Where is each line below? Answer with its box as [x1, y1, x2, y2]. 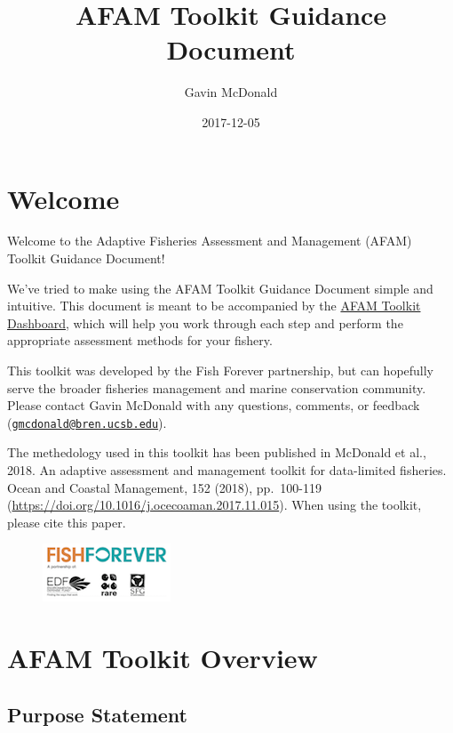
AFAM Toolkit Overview [7, 640, 318, 676]
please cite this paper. [7, 512, 126, 531]
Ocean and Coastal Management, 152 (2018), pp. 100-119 [7, 478, 322, 496]
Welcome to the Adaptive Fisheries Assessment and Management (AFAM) [7, 231, 412, 250]
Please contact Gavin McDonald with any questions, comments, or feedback [7, 396, 420, 415]
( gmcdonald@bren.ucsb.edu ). [7, 413, 167, 431]
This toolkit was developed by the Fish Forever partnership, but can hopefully [7, 361, 434, 379]
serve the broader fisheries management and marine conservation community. [7, 378, 426, 397]
